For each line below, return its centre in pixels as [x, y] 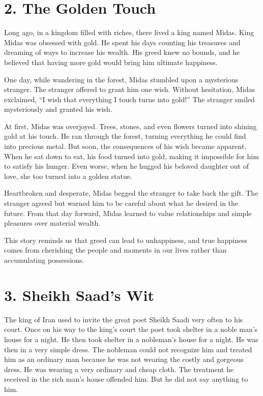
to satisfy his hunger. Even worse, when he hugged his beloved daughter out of [126, 166]
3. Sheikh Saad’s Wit [79, 295]
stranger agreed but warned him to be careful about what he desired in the [121, 203]
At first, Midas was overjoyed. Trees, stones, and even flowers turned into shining [130, 126]
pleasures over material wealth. [52, 223]
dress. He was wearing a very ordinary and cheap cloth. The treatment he [119, 369]
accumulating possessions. [44, 260]
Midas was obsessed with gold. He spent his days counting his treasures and [122, 42]
